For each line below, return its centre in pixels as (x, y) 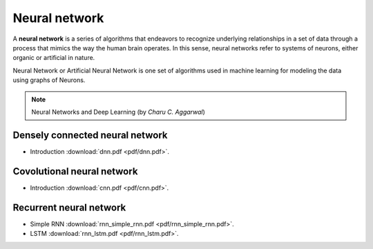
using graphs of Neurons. (49, 80)
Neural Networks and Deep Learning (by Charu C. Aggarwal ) (118, 112)
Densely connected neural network (90, 135)
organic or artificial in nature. (54, 58)
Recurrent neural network (69, 207)
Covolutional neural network (75, 171)
